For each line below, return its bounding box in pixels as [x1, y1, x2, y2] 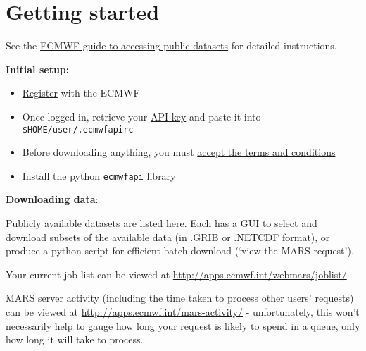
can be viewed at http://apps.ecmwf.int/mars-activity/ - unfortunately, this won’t [6, 304, 360, 319]
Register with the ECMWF [22, 85, 140, 100]
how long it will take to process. [6, 332, 144, 347]
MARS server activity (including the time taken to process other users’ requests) [6, 290, 354, 305]
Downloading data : [6, 192, 99, 207]
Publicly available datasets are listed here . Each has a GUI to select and [6, 216, 317, 230]
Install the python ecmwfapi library [22, 168, 176, 183]
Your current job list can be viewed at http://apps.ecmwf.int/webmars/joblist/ [6, 266, 347, 281]
